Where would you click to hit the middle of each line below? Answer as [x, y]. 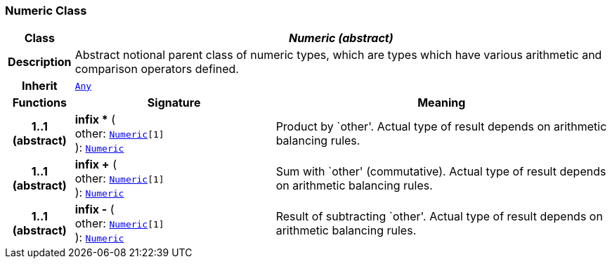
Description [40, 62]
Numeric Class [46, 11]
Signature [174, 103]
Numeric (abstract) [341, 38]
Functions [39, 103]
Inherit [39, 86]
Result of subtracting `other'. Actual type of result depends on [439, 217]
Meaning [442, 103]
